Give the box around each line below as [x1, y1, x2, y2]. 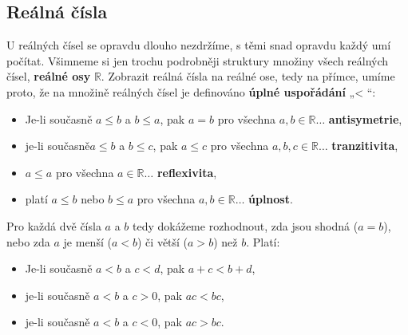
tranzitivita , [331, 137, 398, 154]
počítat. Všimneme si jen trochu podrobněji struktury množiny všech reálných [6, 52, 389, 69]
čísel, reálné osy [6, 68, 91, 85]
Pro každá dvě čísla [6, 217, 101, 234]
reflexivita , [156, 164, 217, 180]
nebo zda [6, 233, 50, 250]
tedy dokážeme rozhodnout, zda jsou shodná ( [132, 217, 358, 234]
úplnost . [248, 191, 293, 207]
